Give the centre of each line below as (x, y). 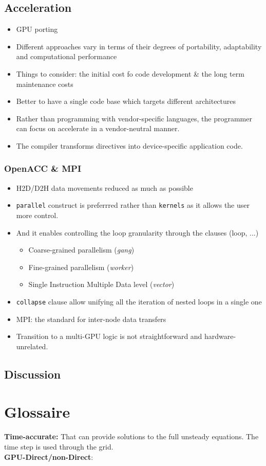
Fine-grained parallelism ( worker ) (81, 267)
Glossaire (37, 412)
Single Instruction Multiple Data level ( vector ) (101, 284)
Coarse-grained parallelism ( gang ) (81, 250)
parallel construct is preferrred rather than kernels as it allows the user (133, 205)
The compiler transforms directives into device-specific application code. (129, 145)
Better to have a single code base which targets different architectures (126, 101)
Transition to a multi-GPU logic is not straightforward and (109, 336)
